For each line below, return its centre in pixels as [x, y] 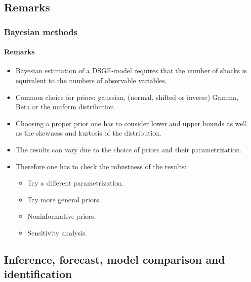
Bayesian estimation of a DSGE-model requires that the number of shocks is [131, 70]
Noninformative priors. [62, 216]
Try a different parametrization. [76, 183]
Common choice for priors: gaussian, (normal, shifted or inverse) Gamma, [127, 97]
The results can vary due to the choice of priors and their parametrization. [128, 149]
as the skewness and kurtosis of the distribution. [89, 133]
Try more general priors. [64, 199]
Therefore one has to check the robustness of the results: [101, 166]
